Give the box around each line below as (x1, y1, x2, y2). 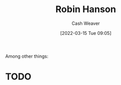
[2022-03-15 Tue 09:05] (60, 30, 112, 36)
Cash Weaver (71, 20, 100, 26)
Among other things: (5, 53, 49, 59)
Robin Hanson (55, 4, 116, 15)
